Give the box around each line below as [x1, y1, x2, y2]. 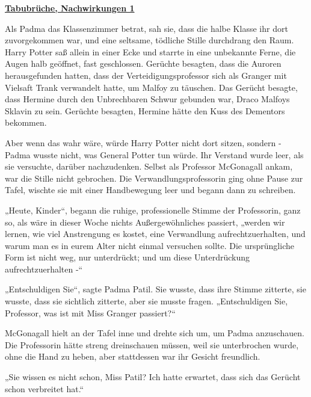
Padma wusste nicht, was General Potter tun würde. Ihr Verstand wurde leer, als [5, 148, 304, 161]
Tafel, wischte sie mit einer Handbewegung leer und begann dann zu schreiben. [5, 183, 296, 196]
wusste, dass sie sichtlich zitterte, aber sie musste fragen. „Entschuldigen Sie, [5, 295, 288, 307]
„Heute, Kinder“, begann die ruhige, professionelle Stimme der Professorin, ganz [5, 203, 301, 216]
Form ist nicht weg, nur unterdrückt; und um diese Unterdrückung [5, 251, 250, 263]
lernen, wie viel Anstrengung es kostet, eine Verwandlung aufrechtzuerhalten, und [5, 227, 306, 240]
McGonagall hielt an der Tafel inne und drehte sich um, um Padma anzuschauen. [5, 327, 304, 339]
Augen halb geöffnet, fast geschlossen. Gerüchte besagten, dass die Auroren [5, 57, 282, 70]
